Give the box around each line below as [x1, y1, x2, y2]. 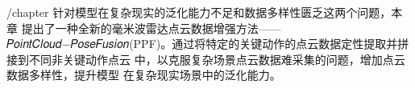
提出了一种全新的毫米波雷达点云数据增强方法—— [21, 19, 281, 36]
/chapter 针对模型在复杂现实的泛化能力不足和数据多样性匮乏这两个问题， [6, 4, 392, 20]
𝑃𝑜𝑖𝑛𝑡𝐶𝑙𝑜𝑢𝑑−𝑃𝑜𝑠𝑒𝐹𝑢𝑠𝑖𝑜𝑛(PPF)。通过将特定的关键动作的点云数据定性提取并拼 [6, 35, 409, 52]
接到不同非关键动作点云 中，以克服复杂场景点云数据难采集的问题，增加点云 [6, 50, 405, 67]
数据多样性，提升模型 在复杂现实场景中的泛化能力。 [6, 66, 281, 83]
